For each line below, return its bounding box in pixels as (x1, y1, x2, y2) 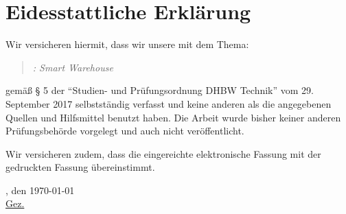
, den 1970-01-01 (5, 182, 75, 197)
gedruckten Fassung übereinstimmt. (5, 160, 155, 174)
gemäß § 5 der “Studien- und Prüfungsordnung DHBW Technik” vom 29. (5, 83, 314, 97)
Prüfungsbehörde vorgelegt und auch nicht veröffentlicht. (5, 123, 244, 138)
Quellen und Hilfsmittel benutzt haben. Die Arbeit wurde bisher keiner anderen (5, 110, 341, 124)
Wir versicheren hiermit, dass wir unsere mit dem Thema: (5, 37, 249, 51)
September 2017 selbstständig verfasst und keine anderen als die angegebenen (5, 96, 332, 110)
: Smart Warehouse (32, 60, 113, 74)
